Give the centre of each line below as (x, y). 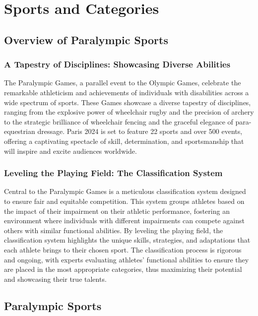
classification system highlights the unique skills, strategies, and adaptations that (127, 240)
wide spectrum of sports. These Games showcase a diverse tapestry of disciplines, (128, 102)
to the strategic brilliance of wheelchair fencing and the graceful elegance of (119, 121)
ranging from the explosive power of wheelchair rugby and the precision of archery (129, 112)
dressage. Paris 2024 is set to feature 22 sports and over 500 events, (140, 131)
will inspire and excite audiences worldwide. (70, 151)
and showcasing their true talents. (55, 279)
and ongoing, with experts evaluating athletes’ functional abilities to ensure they (127, 259)
